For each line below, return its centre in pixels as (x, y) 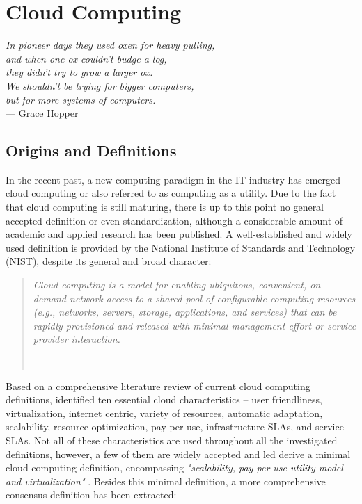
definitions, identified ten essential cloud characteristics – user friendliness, (164, 399)
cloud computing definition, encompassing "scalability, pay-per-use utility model (174, 468)
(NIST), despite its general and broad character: (109, 261)
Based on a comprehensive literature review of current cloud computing (158, 385)
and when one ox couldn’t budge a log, (86, 58)
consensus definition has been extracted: (91, 495)
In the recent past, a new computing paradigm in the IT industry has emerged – (177, 179)
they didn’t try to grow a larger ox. (79, 72)
